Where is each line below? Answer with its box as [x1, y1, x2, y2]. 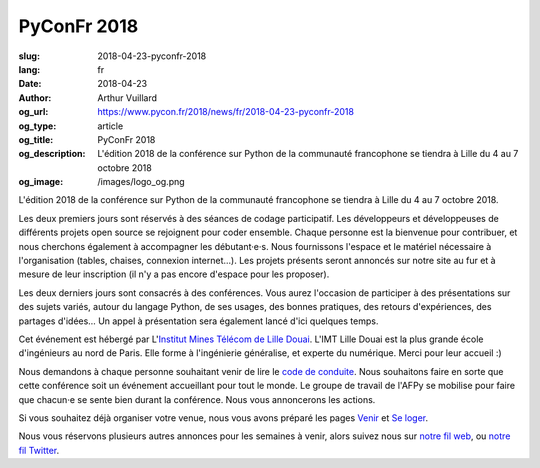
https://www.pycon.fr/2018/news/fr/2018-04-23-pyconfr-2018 [97, 106, 355, 118]
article [97, 120, 124, 132]
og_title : [18, 133, 54, 145]
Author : [18, 91, 52, 104]
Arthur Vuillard [97, 91, 158, 104]
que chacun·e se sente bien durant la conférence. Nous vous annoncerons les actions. [18, 393, 376, 405]
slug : [18, 50, 40, 62]
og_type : [18, 120, 57, 132]
